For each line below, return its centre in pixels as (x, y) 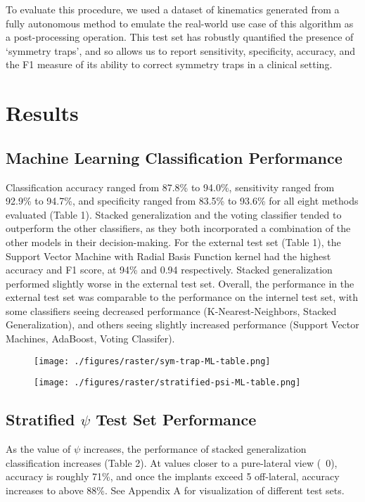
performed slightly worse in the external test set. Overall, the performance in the (180, 283)
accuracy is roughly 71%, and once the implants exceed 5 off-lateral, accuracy (173, 476)
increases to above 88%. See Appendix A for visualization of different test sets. (175, 490)
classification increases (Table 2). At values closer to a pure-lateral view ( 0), (172, 462)
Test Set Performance (176, 419)
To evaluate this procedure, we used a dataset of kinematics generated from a (173, 9)
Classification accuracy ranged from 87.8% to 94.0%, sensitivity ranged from (170, 187)
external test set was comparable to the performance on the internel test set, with (182, 297)
